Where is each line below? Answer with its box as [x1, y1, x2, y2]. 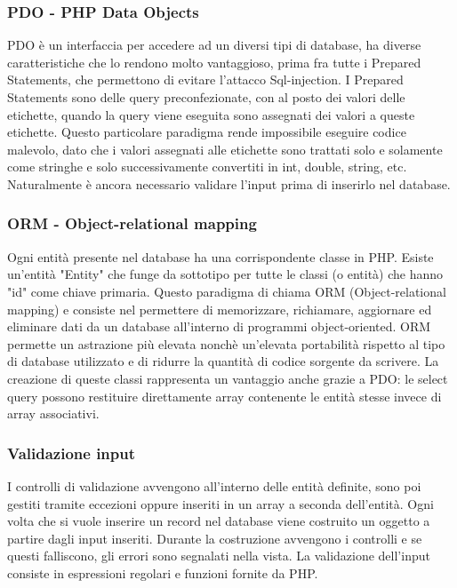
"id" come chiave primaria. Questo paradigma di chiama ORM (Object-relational [7, 282, 446, 300]
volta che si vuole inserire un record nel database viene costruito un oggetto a [7, 512, 430, 530]
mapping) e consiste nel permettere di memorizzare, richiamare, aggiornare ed [7, 299, 432, 318]
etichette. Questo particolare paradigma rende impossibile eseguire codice [7, 123, 406, 141]
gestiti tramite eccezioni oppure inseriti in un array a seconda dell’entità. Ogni [7, 494, 434, 513]
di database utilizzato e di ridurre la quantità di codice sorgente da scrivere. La [7, 352, 439, 370]
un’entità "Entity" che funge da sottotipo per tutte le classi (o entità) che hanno [7, 265, 444, 283]
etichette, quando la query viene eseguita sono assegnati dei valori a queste [7, 105, 415, 123]
